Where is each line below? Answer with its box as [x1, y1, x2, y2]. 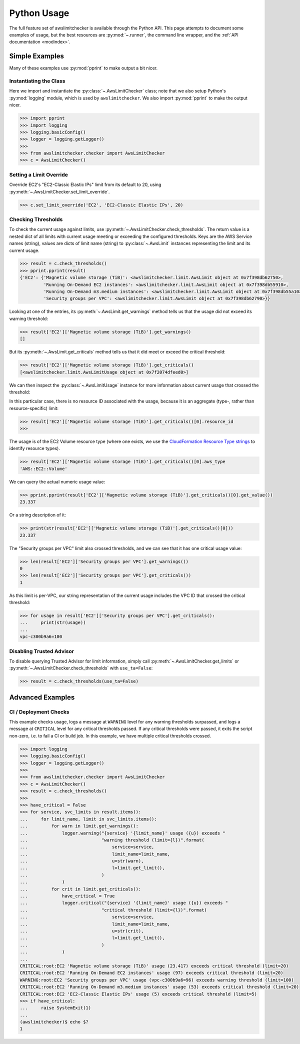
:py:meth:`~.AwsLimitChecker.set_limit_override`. [9, 188, 110, 194]
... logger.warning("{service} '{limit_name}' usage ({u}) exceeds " [19, 830, 226, 836]
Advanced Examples [9, 693, 75, 701]
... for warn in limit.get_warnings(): [19, 823, 138, 829]
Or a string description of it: [9, 512, 66, 518]
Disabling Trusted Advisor [9, 647, 74, 654]
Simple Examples [9, 52, 64, 60]
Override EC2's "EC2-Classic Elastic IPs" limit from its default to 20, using [9, 181, 161, 187]
